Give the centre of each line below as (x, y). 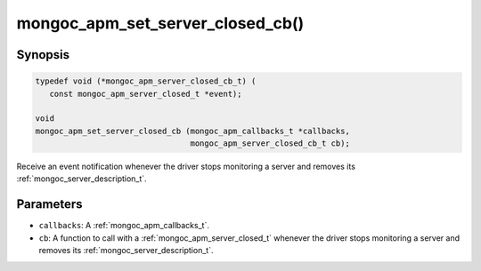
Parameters (49, 204)
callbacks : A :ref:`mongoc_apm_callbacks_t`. (124, 226)
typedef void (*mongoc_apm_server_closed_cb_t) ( (146, 81)
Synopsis (43, 55)
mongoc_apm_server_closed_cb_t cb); (270, 143)
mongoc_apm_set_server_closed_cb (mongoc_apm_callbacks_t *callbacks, (193, 131)
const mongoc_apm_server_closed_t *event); (146, 94)
